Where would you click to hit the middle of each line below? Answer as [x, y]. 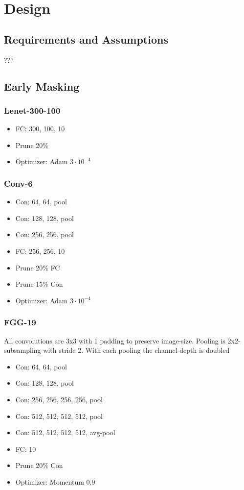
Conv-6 [18, 183]
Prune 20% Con [39, 465]
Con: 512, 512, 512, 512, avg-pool [65, 432]
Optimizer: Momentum [50, 481]
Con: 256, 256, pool [44, 234]
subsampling [22, 350]
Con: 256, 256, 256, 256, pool [59, 399]
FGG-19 [20, 322]
